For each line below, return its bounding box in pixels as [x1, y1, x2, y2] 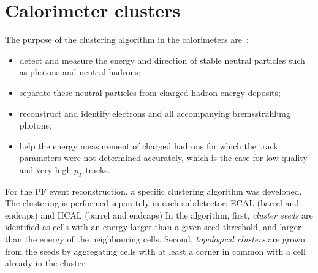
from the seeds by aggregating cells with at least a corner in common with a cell [5, 244, 306, 257]
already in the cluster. [5, 256, 88, 269]
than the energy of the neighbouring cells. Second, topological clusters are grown [5, 233, 305, 245]
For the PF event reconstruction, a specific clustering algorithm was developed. [5, 184, 302, 197]
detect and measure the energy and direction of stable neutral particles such [19, 53, 305, 66]
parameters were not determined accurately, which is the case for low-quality [19, 151, 308, 164]
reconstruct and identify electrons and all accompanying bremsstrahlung [19, 107, 290, 119]
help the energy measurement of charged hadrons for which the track [19, 139, 278, 152]
